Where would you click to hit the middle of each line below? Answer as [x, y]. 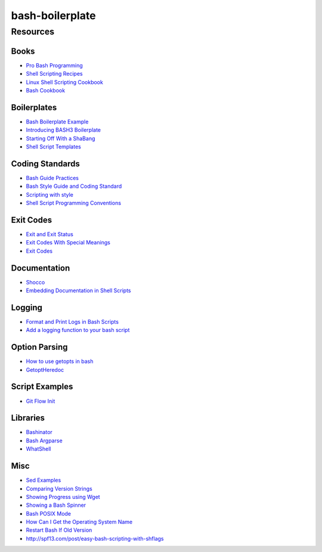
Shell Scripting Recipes [54, 74]
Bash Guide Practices [52, 178]
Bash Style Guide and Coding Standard [74, 186]
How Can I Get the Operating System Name [79, 522]
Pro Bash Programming [54, 65]
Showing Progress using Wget [63, 497]
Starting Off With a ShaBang [61, 138]
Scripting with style [50, 194]
